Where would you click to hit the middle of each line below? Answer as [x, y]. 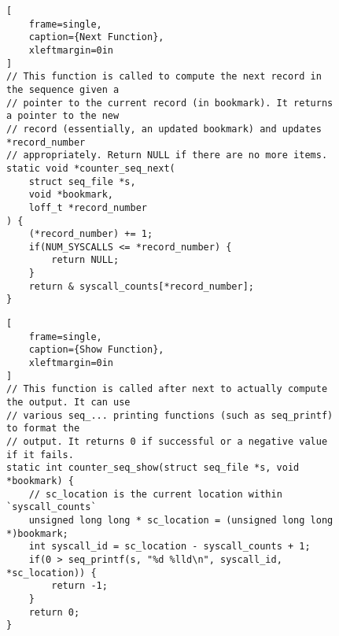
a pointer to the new [63, 116]
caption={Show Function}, [96, 350]
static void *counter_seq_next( [91, 168]
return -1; [79, 586]
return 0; [54, 612]
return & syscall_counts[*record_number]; [141, 286]
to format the [43, 429]
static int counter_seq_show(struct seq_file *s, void [153, 468]
